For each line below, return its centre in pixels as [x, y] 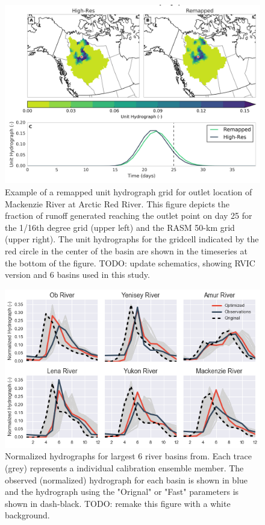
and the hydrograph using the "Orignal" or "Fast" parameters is [122, 492]
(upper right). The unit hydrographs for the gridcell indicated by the [132, 239]
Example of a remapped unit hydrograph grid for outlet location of [129, 192]
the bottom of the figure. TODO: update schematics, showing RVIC [130, 262]
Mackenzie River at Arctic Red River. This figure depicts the [117, 203]
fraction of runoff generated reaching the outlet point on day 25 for [129, 215]
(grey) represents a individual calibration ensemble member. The [124, 468]
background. [27, 515]
